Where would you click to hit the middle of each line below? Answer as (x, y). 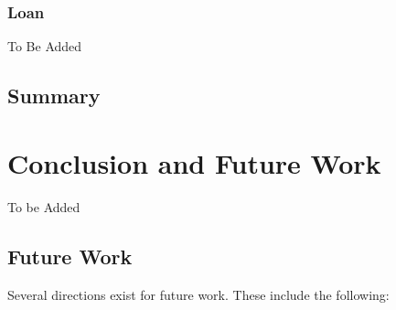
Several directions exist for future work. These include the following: (198, 294)
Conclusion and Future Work (194, 162)
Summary (54, 96)
